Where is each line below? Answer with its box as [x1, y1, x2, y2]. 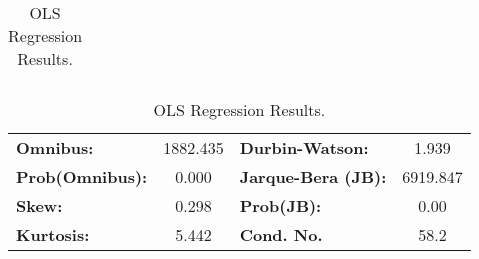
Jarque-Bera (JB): [239, 165, 387, 188]
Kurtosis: [16, 223, 90, 246]
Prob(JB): [239, 194, 322, 217]
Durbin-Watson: [239, 136, 369, 159]
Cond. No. [239, 223, 323, 246]
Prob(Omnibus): [16, 165, 148, 188]
